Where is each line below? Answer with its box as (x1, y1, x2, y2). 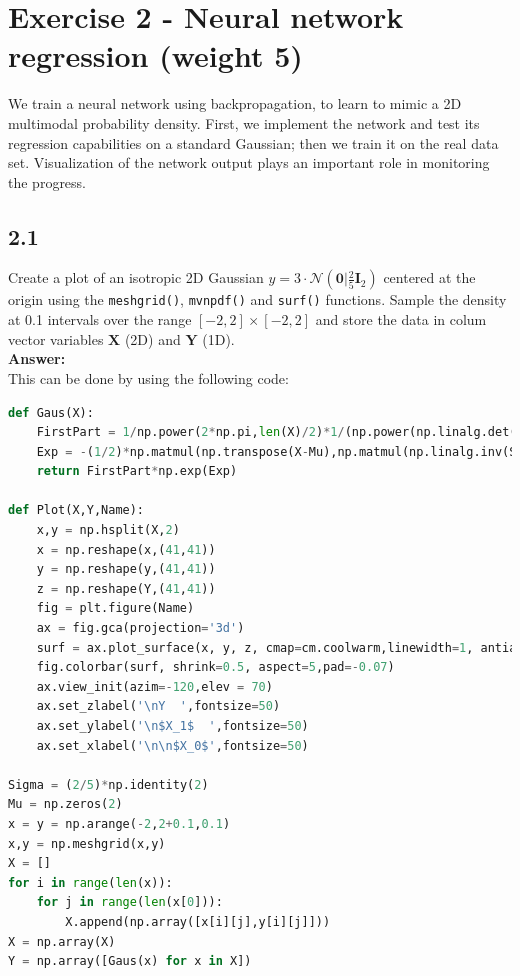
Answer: (8, 348, 66, 369)
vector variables (8, 328, 104, 349)
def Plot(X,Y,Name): (8, 503, 145, 518)
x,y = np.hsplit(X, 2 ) (36, 523, 180, 538)
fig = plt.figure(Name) (36, 601, 195, 616)
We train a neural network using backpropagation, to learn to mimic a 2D (8, 93, 462, 114)
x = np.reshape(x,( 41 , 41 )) (36, 542, 216, 557)
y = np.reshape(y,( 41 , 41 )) (36, 562, 216, 577)
